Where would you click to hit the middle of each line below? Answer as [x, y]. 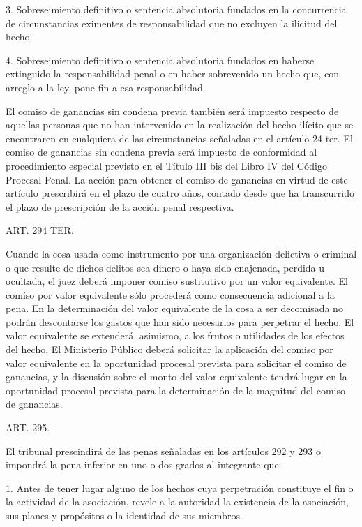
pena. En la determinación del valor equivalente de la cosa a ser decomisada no [174, 308]
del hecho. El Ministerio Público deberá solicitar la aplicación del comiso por [169, 349]
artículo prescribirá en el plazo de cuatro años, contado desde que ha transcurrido [180, 193]
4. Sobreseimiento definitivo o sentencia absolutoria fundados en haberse [160, 60]
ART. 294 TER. [40, 230]
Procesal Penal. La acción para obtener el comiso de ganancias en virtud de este [177, 179]
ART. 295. [28, 428]
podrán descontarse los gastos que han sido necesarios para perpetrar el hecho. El [180, 321]
